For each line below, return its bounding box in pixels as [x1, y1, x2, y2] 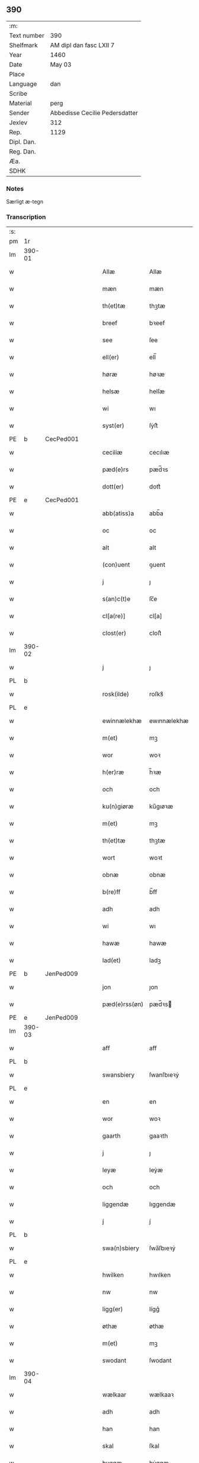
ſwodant [149, 1357, 172, 1365]
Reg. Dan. [9, 147, 37, 155]
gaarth [102, 1132, 121, 1140]
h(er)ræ [102, 768, 124, 776]
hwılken [149, 1271, 171, 1279]
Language [9, 80, 37, 88]
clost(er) [102, 629, 126, 637]
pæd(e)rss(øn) [102, 1000, 144, 1008]
